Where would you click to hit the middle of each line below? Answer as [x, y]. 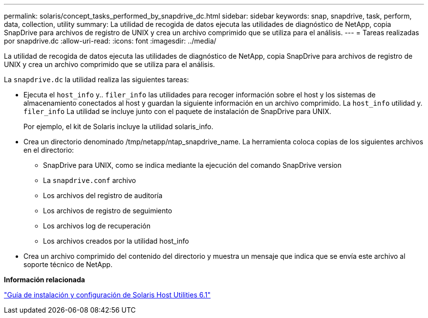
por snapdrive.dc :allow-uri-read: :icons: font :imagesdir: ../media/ [110, 41]
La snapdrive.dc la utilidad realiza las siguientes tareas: [96, 79]
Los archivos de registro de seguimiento [108, 211]
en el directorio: [49, 150]
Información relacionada [44, 280]
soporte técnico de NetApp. [68, 264]
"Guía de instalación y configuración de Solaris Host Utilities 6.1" [107, 295]
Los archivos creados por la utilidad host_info [116, 241]
